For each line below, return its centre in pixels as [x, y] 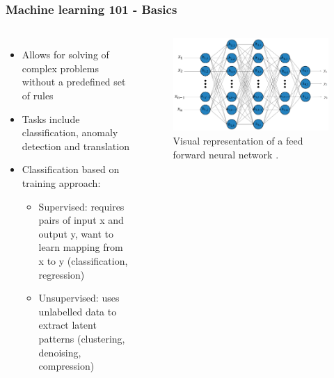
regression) [62, 274]
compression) [66, 366]
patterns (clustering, [82, 338]
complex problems [60, 68]
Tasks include [51, 118]
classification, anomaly [70, 132]
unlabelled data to [78, 311]
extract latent [67, 325]
